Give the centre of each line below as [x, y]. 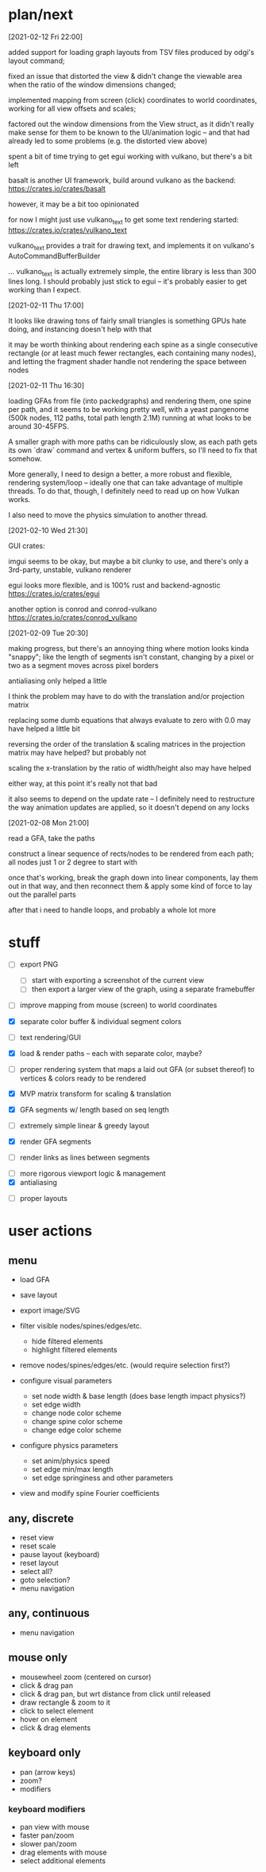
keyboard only [44, 1753]
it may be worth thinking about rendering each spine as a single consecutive [133, 345]
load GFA [35, 1280]
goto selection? [45, 1580]
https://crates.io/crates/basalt [57, 188]
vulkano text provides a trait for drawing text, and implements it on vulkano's [131, 246]
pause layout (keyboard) [60, 1555]
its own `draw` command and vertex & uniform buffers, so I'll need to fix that [133, 450]
